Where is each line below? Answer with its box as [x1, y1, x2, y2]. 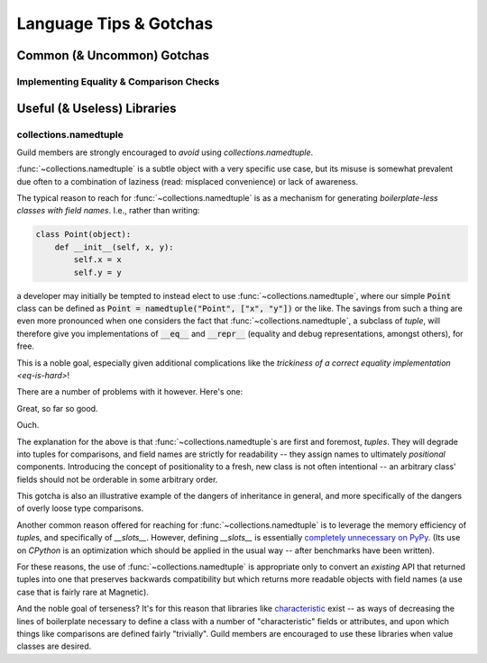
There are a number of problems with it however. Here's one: [16, 386, 243, 397]
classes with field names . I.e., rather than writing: [16, 205, 200, 216]
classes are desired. [16, 640, 92, 652]
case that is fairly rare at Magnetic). [16, 586, 149, 597]
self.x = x [73, 255, 122, 265]
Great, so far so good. [16, 403, 98, 413]
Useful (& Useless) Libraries [16, 100, 177, 116]
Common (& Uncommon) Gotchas [16, 48, 210, 63]
